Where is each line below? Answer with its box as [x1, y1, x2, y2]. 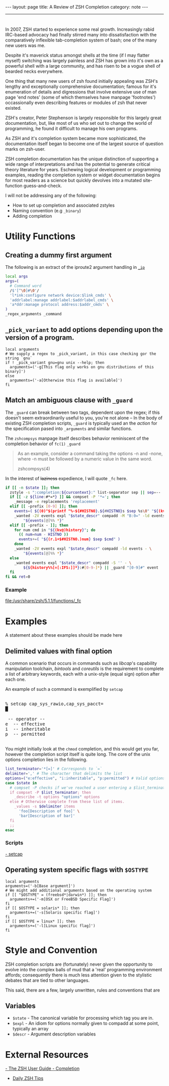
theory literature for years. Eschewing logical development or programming [5, 167, 161, 173]
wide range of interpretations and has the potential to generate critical [5, 161, 150, 167]
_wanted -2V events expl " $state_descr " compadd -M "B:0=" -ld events [14, 513, 165, 518]
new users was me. [5, 42, 46, 49]
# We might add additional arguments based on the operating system [5, 888, 152, 893]
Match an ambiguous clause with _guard [5, 396, 133, 405]
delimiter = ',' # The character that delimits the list [5, 771, 123, 776]
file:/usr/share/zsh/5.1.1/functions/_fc [5, 598, 81, 604]
